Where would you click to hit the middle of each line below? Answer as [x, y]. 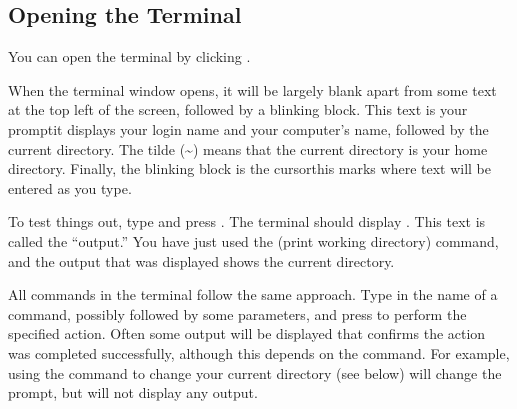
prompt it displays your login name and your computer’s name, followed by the [248, 128]
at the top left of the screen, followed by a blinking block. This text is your [238, 109]
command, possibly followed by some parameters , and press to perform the [237, 313]
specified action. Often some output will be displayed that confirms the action [247, 333]
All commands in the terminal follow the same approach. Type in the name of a [253, 294]
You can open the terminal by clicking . [129, 56]
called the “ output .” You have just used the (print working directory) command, [253, 240]
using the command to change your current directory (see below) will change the [255, 372]
